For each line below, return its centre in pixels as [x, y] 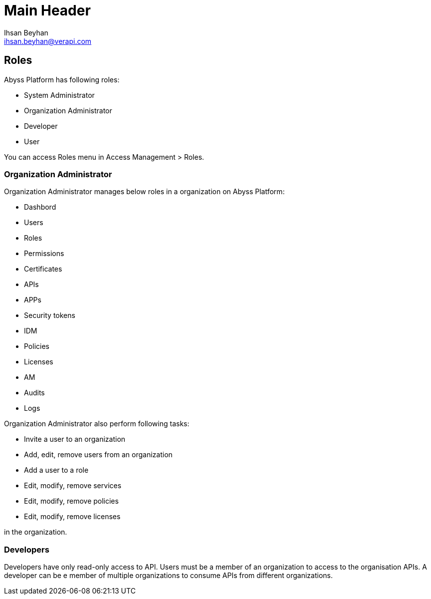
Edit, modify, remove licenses [72, 517]
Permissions [44, 254]
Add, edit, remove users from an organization [98, 455]
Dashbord [40, 207]
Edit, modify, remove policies [71, 501]
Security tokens [50, 315]
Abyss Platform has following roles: [62, 79]
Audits [34, 393]
